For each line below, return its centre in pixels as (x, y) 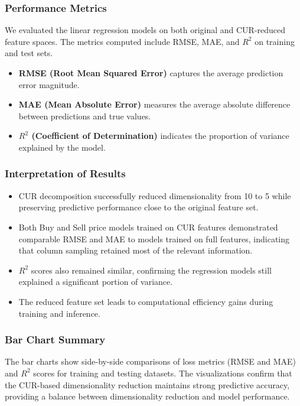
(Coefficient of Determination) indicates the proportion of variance (160, 136)
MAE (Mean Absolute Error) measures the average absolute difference (154, 104)
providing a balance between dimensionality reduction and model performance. (147, 396)
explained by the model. (62, 147)
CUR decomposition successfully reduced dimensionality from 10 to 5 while (155, 195)
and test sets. (29, 53)
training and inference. (59, 313)
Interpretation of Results (65, 173)
